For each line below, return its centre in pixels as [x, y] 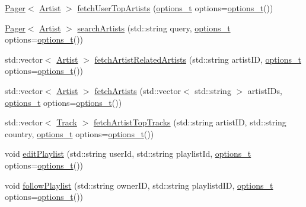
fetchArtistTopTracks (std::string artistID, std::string [190, 122]
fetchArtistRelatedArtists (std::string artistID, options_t [198, 59]
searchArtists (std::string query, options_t [154, 28]
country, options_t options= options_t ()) [79, 133]
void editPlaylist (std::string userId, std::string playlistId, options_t [128, 153]
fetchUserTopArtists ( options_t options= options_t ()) [175, 8]
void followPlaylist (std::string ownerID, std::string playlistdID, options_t [139, 185]
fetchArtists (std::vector [138, 90]
